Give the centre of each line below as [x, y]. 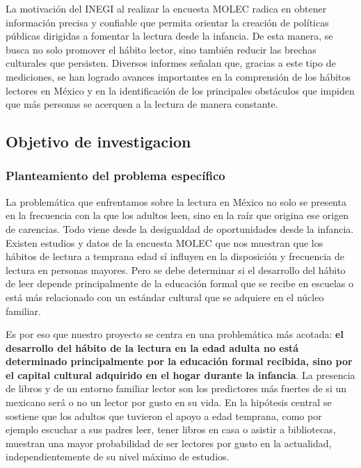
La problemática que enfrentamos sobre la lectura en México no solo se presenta [176, 201]
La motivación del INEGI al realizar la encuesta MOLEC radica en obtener [166, 8]
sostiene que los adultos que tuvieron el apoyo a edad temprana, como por [164, 415]
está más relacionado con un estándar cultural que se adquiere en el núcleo [165, 297]
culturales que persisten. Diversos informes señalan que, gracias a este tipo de [171, 63]
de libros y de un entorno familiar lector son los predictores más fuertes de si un [176, 388]
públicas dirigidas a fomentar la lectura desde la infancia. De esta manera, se [169, 36]
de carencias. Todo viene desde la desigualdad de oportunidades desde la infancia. [180, 228]
